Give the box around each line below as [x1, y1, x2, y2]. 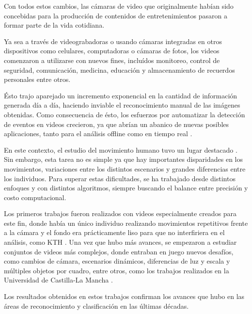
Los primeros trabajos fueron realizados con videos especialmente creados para [4, 208, 237, 219]
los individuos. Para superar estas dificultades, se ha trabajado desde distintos [4, 173, 236, 183]
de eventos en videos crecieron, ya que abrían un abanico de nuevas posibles [4, 119, 229, 129]
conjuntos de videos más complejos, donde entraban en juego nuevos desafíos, [4, 246, 234, 256]
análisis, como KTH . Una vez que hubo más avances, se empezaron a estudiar [4, 237, 237, 247]
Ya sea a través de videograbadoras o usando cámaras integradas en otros [4, 36, 222, 46]
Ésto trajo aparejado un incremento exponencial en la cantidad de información [4, 90, 237, 100]
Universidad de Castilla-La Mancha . [4, 275, 113, 285]
